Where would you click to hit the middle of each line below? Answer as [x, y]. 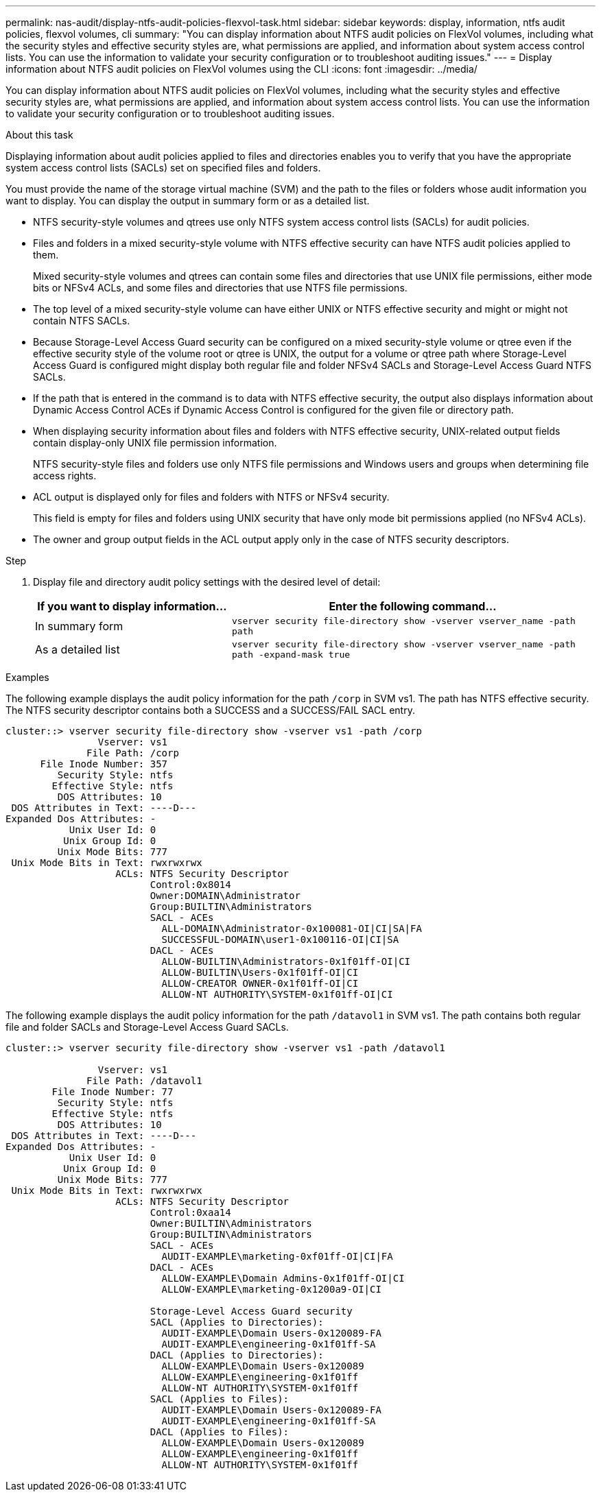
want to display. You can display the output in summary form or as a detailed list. [188, 201]
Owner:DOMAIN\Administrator [225, 896]
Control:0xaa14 [190, 1212]
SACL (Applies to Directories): [237, 1322]
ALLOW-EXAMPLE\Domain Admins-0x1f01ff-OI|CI [283, 1278]
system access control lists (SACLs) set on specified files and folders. [163, 168]
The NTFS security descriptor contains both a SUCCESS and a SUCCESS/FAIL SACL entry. [210, 710]
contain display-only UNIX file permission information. [155, 443]
